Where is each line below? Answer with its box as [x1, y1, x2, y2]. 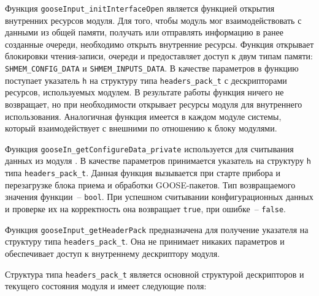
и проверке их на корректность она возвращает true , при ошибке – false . [5, 202, 286, 215]
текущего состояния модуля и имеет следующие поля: [5, 279, 207, 292]
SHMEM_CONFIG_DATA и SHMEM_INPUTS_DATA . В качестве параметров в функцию [5, 62, 299, 75]
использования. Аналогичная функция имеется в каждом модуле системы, [5, 109, 282, 122]
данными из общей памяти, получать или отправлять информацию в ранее [5, 26, 283, 39]
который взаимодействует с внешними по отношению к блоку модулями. [5, 122, 277, 135]
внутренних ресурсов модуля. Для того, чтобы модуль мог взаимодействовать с [5, 13, 302, 26]
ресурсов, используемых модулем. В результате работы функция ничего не [5, 86, 284, 98]
